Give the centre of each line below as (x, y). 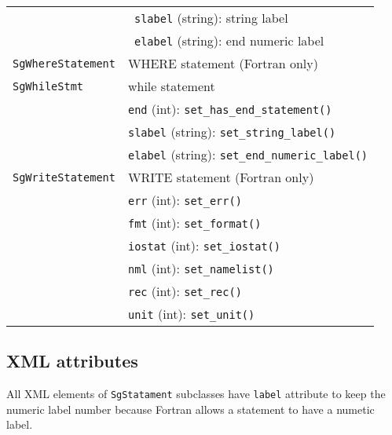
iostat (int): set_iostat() (204, 245)
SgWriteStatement (64, 177)
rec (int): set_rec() (185, 291)
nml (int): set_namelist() (201, 268)
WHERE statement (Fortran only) (223, 63)
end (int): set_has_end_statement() (230, 109)
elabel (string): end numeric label (229, 40)
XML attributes (72, 361)
